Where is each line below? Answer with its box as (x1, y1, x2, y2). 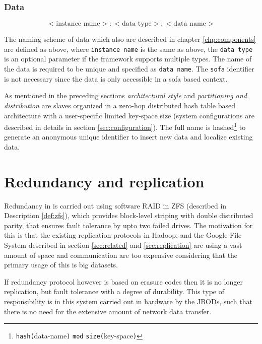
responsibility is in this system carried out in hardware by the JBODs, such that (4, 296, 252, 306)
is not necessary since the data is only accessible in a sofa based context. (4, 73, 228, 84)
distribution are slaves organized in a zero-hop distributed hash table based (4, 100, 235, 110)
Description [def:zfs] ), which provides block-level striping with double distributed (4, 210, 253, 221)
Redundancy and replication (4, 171, 205, 191)
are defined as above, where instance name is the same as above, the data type (4, 43, 253, 54)
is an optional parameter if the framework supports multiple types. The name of (4, 53, 252, 64)
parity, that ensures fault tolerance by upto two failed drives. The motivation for (4, 220, 253, 230)
